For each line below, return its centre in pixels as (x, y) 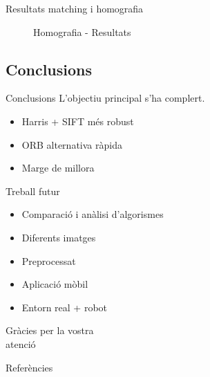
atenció (21, 343)
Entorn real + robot (65, 307)
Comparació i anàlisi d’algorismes (93, 214)
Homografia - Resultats (82, 31)
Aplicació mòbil (55, 284)
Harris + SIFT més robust (78, 121)
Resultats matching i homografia (75, 8)
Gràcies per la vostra (50, 330)
